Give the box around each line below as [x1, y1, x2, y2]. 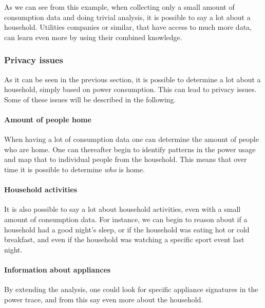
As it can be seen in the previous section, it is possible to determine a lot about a [4, 74, 261, 84]
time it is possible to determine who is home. [4, 164, 145, 174]
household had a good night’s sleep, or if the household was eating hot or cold [4, 224, 250, 234]
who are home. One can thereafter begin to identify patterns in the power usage [4, 143, 256, 154]
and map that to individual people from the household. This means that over [4, 154, 247, 165]
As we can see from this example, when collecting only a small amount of [4, 2, 235, 12]
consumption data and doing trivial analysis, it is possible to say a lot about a [4, 11, 251, 22]
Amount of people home [4, 114, 91, 124]
